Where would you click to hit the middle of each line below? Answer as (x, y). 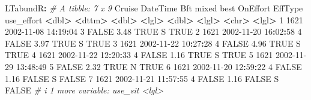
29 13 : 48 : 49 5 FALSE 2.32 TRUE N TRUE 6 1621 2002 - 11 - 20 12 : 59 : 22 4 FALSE (153, 66)
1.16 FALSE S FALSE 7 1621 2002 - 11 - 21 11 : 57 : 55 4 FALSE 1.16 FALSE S (142, 78)
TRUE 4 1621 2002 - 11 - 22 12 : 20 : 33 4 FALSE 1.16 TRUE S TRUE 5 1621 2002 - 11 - (156, 55)
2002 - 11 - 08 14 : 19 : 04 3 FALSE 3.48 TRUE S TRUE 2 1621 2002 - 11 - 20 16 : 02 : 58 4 (153, 31)
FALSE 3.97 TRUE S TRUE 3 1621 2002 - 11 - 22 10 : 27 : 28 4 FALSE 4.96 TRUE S (153, 43)
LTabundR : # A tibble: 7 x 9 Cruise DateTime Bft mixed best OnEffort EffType (154, 8)
